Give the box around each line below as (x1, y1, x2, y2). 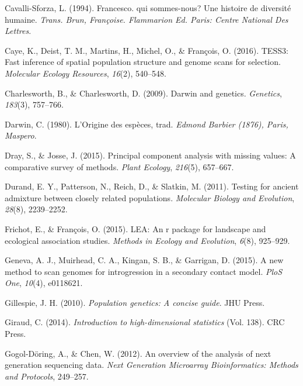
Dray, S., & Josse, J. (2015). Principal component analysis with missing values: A (5, 149, 296, 161)
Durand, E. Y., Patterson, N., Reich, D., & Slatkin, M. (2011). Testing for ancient (5, 180, 299, 192)
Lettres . (5, 25, 32, 37)
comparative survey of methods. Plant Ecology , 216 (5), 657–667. (5, 160, 234, 173)
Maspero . (5, 129, 37, 142)
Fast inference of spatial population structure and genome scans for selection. (5, 56, 281, 68)
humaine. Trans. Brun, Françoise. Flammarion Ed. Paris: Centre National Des (5, 13, 288, 25)
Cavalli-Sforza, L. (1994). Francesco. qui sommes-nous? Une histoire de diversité (5, 2, 291, 13)
